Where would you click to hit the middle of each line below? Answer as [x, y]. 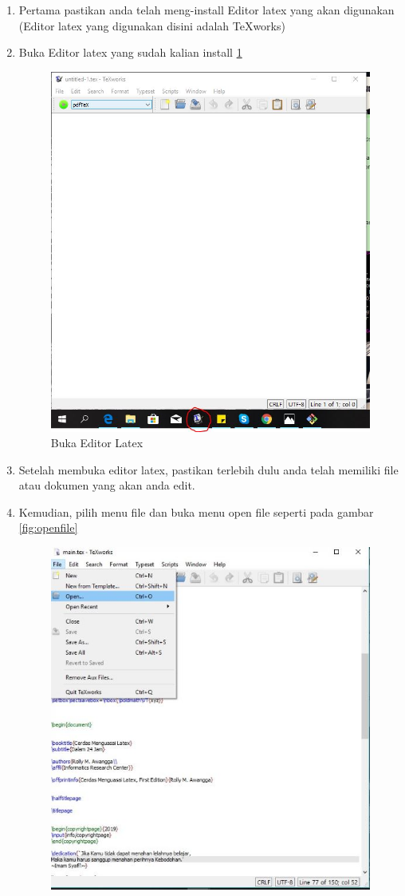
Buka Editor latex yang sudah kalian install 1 [130, 52]
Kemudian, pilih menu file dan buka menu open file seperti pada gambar [196, 511]
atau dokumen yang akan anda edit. [107, 485]
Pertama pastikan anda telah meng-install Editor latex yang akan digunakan [206, 10]
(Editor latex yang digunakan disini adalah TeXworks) [152, 25]
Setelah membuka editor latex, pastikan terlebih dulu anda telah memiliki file [208, 469]
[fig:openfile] [48, 527]
